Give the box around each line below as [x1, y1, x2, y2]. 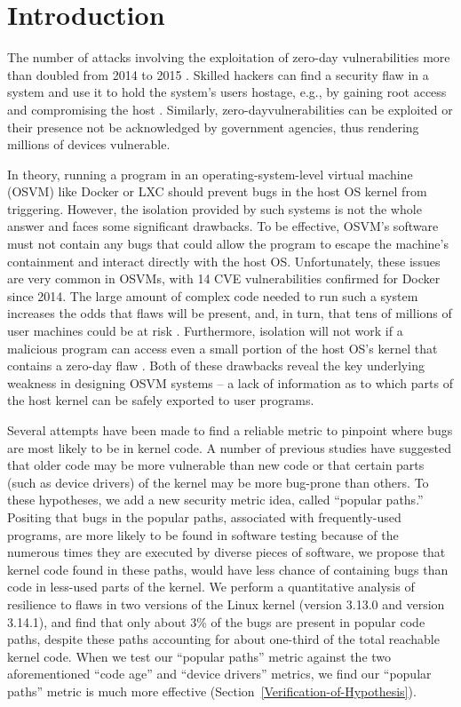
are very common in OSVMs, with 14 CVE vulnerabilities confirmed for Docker [7, 269, 441, 288]
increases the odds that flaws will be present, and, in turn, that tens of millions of [7, 304, 452, 322]
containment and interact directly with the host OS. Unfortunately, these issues [7, 251, 441, 270]
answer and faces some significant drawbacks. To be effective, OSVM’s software [7, 217, 439, 235]
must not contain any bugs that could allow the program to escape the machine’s [7, 234, 449, 253]
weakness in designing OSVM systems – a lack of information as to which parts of [7, 373, 453, 392]
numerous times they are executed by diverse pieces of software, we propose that [7, 543, 446, 561]
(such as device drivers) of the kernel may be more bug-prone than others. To [7, 473, 429, 491]
